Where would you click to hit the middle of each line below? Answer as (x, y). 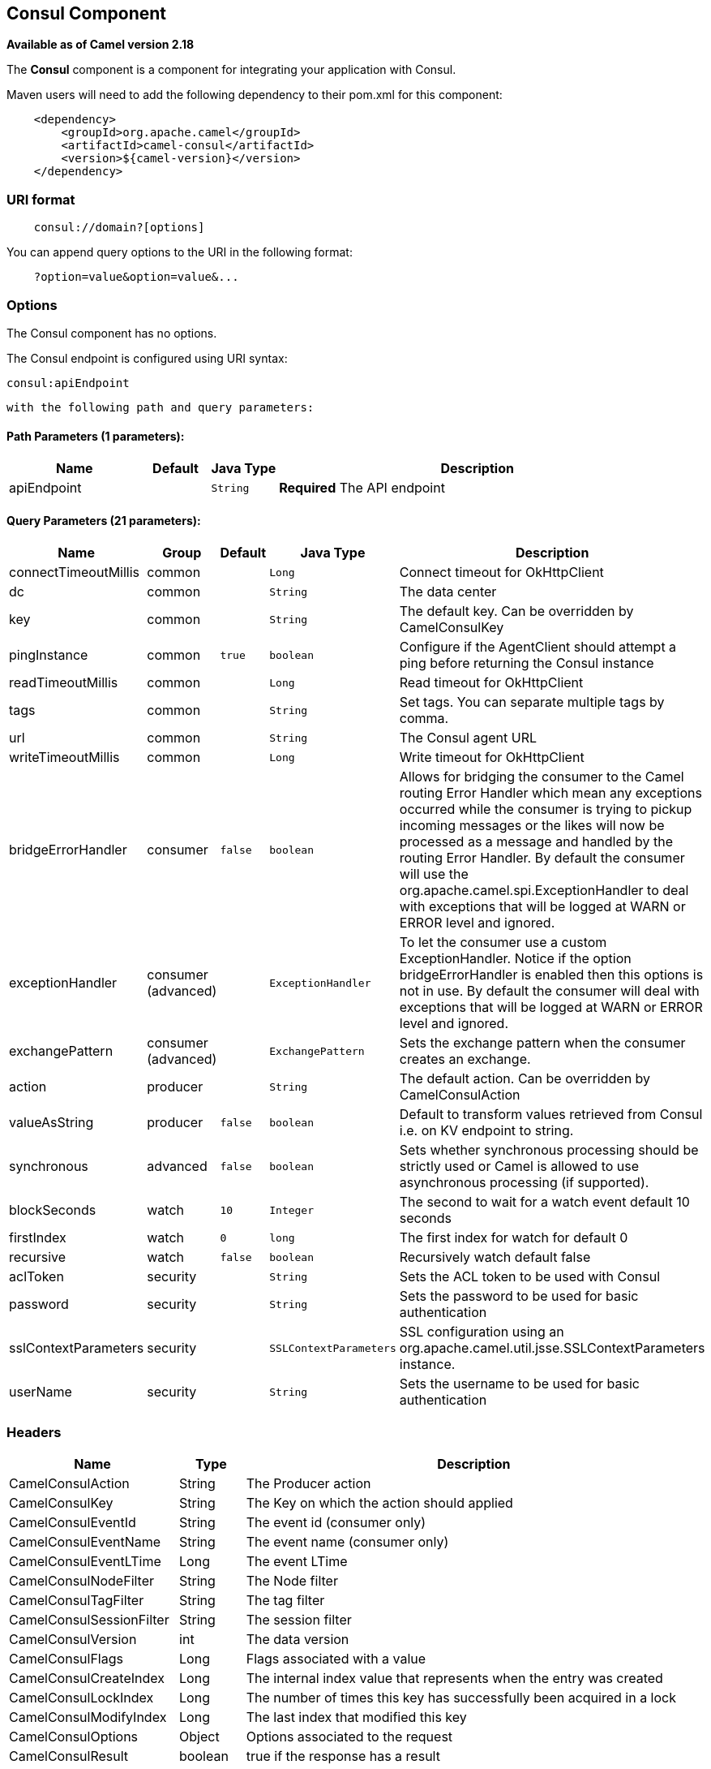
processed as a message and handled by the (536, 842)
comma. (424, 719)
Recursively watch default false (495, 1257)
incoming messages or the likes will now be (532, 826)
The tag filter (285, 1601)
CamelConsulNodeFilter (82, 1581)
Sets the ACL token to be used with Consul (530, 1277)
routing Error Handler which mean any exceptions (550, 793)
